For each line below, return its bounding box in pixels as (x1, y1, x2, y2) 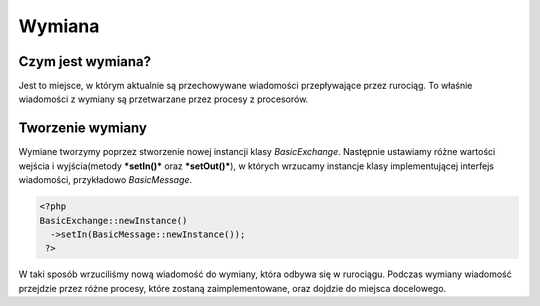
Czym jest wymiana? (18, 53, 152, 70)
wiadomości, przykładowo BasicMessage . (18, 174, 193, 186)
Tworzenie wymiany (18, 120, 147, 137)
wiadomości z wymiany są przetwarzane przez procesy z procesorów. (18, 93, 309, 105)
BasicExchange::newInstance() (39, 215, 188, 226)
